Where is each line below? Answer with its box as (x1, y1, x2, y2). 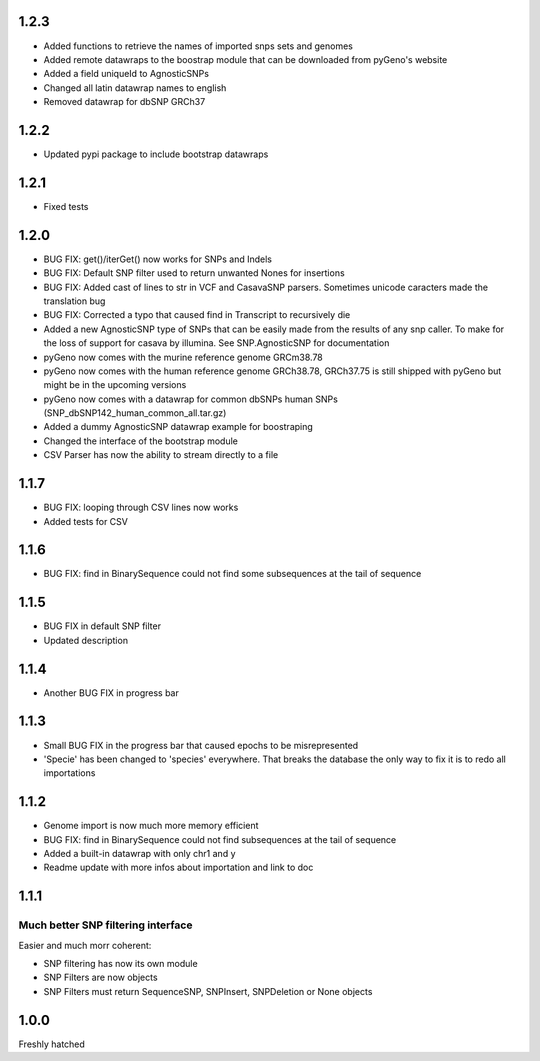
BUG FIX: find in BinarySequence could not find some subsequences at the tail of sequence (43, 568, 422, 580)
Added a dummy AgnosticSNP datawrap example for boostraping (43, 421, 314, 433)
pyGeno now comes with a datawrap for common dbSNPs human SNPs (43, 393, 339, 405)
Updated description (43, 634, 129, 646)
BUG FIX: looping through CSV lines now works (43, 501, 239, 514)
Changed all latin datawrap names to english (43, 81, 227, 94)
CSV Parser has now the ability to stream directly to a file (43, 449, 279, 461)
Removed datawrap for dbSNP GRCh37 (43, 96, 206, 108)
